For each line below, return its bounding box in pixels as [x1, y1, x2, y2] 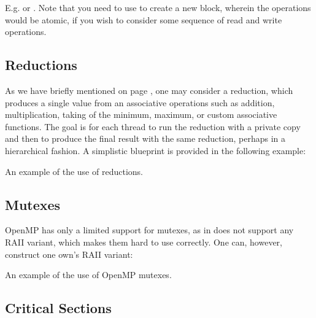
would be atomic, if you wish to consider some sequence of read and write [5, 13, 282, 26]
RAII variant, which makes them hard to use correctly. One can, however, [5, 235, 283, 248]
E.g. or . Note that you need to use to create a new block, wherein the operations [5, 1, 311, 14]
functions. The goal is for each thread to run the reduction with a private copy [5, 120, 301, 133]
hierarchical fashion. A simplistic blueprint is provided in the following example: [5, 144, 306, 157]
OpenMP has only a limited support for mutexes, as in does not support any [5, 223, 294, 236]
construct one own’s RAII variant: [5, 247, 133, 260]
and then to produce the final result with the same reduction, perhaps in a [5, 132, 285, 145]
